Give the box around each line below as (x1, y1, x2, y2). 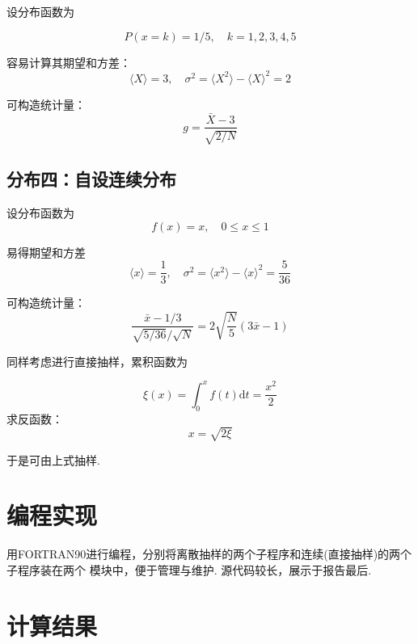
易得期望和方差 (6, 243, 86, 260)
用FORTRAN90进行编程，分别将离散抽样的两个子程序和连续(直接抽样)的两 (6, 545, 401, 562)
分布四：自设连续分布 (6, 166, 176, 192)
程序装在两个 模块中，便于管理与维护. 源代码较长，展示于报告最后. (17, 562, 372, 578)
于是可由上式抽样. (6, 451, 100, 468)
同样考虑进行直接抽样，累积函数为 (6, 352, 188, 369)
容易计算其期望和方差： (6, 53, 131, 70)
